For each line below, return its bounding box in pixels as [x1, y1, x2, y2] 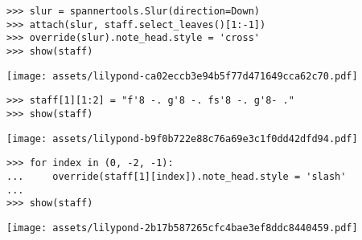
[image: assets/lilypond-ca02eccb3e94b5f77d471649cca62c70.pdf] [6, 70, 358, 82]
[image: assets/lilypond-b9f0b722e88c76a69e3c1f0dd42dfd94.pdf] [6, 132, 358, 144]
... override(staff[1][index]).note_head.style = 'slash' [6, 170, 347, 182]
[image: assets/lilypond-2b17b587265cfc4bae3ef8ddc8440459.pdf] [6, 222, 358, 234]
